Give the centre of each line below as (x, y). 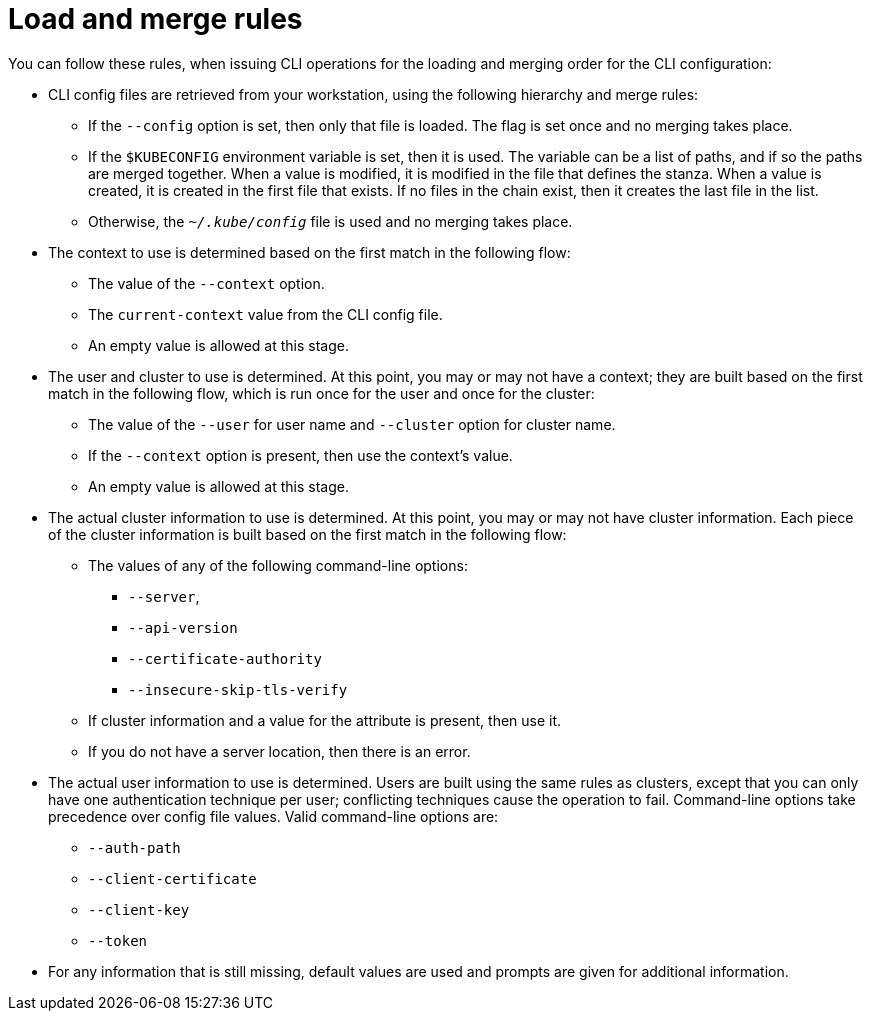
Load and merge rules (155, 19)
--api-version (183, 627)
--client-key (139, 909)
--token (118, 940)
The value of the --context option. (206, 283)
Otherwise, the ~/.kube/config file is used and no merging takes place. (330, 221)
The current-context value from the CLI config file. (265, 314)
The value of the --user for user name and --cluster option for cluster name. (352, 424)
